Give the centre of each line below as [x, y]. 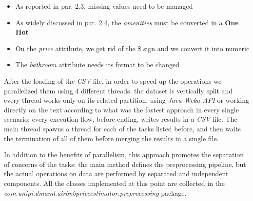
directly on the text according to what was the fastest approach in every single [121, 109]
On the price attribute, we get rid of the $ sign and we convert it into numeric [132, 48]
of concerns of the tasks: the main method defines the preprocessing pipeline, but [125, 164]
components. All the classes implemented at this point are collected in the [115, 183]
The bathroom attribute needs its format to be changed [97, 64]
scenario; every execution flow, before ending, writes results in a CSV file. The [121, 119]
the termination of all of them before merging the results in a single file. [111, 138]
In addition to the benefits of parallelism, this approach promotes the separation [124, 155]
